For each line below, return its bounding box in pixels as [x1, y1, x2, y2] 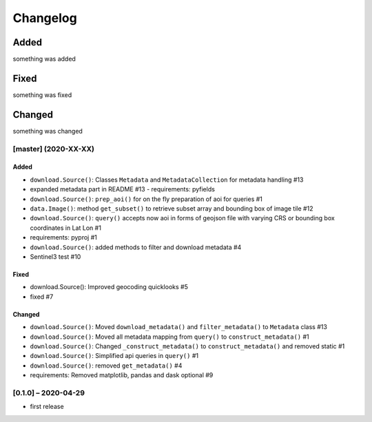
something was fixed [12, 90, 72, 99]
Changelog [12, 10, 77, 25]
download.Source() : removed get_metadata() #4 [30, 361, 183, 370]
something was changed [12, 127, 83, 135]
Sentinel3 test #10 [30, 252, 81, 261]
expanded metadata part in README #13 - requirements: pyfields [30, 185, 215, 193]
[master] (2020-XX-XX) [12, 144, 94, 154]
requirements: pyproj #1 [30, 233, 98, 242]
